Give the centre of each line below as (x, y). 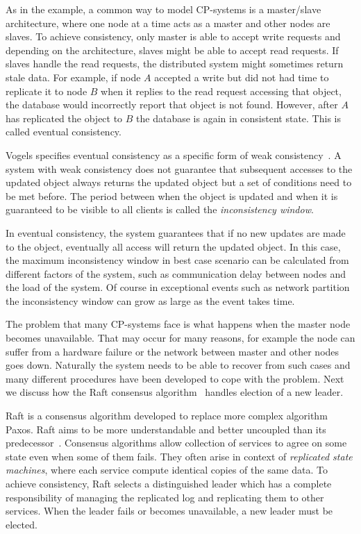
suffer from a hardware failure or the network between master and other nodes (173, 351)
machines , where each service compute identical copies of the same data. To (167, 470)
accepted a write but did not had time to (242, 77)
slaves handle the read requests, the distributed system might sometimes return (175, 64)
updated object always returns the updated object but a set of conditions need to (179, 182)
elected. (22, 524)
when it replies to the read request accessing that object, (221, 91)
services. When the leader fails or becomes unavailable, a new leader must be (169, 511)
